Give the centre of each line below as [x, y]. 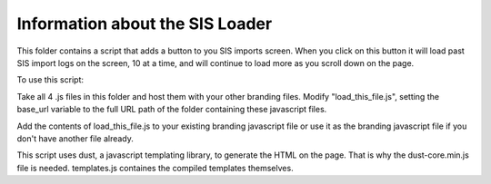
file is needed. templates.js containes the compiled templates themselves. [155, 168]
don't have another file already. [75, 138]
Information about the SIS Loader [145, 24]
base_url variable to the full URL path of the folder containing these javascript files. [172, 110]
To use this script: [50, 80]
